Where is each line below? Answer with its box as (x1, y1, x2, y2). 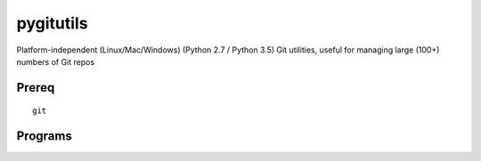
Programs (16, 129, 73, 144)
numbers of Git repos (16, 56, 95, 67)
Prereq (16, 80, 55, 95)
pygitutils (16, 13, 88, 33)
